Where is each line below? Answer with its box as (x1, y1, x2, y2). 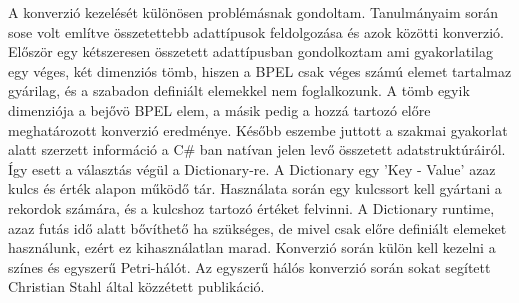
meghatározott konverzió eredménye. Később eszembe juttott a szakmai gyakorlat (8, 119, 508, 140)
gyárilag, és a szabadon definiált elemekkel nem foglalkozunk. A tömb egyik (8, 80, 470, 101)
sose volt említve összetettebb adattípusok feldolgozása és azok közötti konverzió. (8, 21, 504, 42)
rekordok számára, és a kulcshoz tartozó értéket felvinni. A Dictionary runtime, (8, 197, 495, 218)
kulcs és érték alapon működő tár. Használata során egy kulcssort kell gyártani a (8, 178, 502, 199)
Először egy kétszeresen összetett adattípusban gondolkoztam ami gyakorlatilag (8, 41, 493, 62)
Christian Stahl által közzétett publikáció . (8, 276, 265, 297)
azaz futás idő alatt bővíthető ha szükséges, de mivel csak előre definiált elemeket (8, 217, 507, 238)
